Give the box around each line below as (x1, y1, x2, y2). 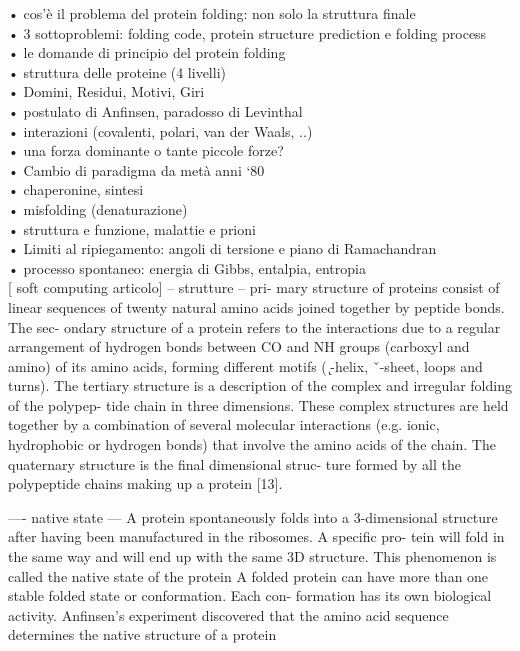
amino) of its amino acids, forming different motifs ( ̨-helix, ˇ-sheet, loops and (8, 355, 483, 376)
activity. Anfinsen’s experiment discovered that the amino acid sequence (8, 604, 449, 625)
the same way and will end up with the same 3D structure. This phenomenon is (8, 546, 497, 567)
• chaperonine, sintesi (8, 179, 144, 200)
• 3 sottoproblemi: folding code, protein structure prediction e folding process (8, 22, 487, 43)
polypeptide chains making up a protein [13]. (8, 473, 283, 494)
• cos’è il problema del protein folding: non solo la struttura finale (8, 3, 416, 23)
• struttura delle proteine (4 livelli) (8, 61, 226, 82)
